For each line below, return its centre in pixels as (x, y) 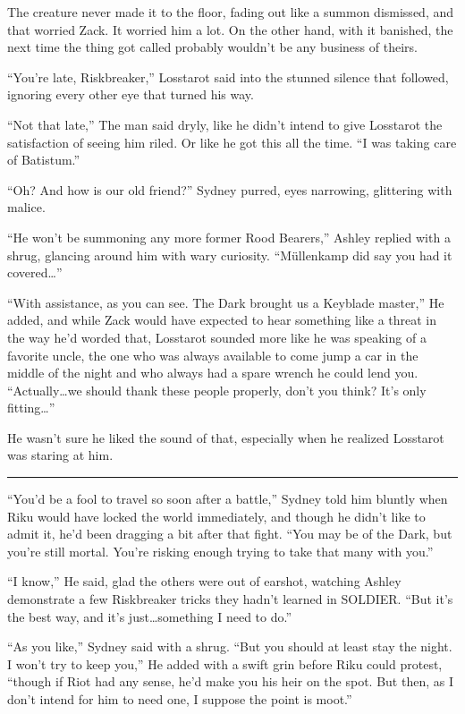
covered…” (35, 272)
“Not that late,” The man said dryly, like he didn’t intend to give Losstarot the (225, 124)
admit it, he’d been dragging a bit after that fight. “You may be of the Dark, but (230, 534)
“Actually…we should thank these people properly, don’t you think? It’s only (217, 390)
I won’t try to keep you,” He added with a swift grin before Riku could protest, (225, 663)
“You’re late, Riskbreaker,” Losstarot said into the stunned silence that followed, (228, 76)
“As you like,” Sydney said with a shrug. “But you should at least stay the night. (230, 646)
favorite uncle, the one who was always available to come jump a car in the (213, 355)
